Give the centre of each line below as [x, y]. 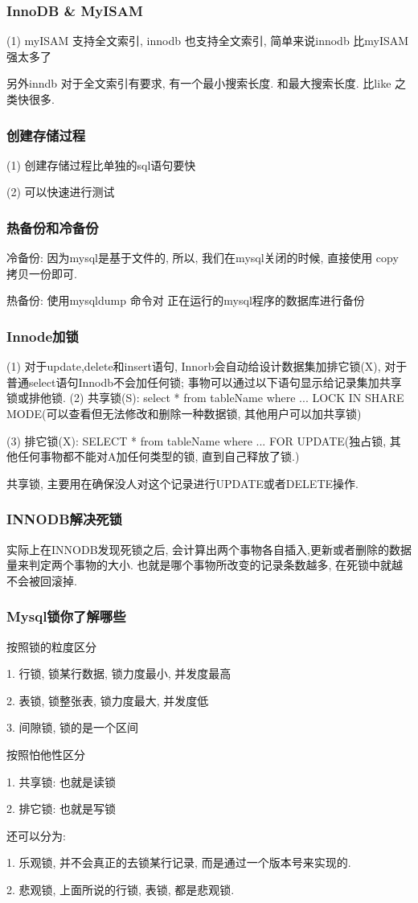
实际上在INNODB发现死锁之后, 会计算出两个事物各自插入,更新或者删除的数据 [209, 549]
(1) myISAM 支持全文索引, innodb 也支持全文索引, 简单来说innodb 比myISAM [208, 41]
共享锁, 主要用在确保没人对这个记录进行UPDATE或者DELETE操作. [182, 483]
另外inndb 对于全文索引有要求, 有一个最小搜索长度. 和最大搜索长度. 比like [199, 83]
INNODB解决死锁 [64, 519]
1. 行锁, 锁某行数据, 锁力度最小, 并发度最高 [119, 673]
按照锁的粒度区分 [51, 646]
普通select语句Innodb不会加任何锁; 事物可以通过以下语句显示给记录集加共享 [204, 382]
